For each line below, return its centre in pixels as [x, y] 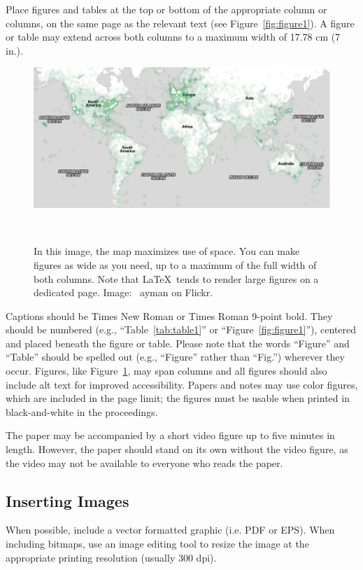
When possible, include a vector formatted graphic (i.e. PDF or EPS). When [170, 530]
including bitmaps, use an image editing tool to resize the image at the [157, 544]
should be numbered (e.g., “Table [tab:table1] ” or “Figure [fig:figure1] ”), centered [181, 329]
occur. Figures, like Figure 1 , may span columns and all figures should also [166, 371]
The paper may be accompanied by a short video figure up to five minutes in [170, 435]
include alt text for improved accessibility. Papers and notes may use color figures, [182, 384]
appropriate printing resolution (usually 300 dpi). [111, 557]
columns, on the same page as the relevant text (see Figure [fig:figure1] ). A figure [180, 23]
